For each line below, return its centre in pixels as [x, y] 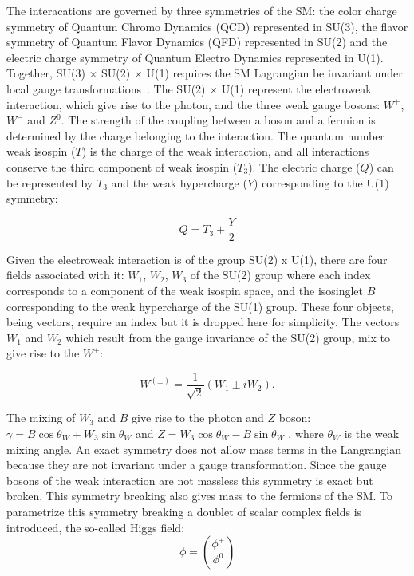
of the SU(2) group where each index [280, 275]
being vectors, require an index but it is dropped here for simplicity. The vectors [203, 322]
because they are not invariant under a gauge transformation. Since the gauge [197, 465]
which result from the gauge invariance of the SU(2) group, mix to [228, 337]
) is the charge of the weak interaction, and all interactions [225, 151]
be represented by [50, 182]
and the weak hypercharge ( [179, 182]
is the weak [372, 433]
